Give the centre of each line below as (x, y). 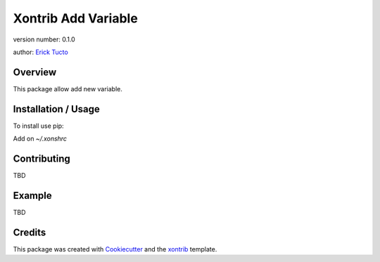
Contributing (42, 158)
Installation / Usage (56, 109)
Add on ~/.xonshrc (40, 139)
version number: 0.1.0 (44, 39)
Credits (30, 232)
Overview (35, 72)
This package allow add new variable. (68, 89)
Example (32, 196)
